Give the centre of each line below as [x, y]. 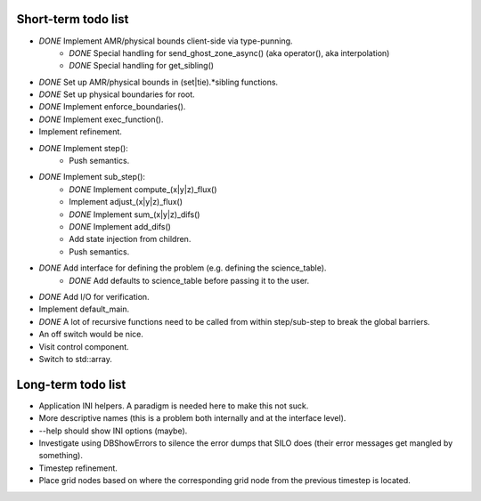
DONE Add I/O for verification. [94, 296]
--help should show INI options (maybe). [113, 431]
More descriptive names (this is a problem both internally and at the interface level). [192, 418]
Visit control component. [84, 346]
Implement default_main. [84, 309]
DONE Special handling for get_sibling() [141, 66]
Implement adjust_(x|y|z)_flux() [126, 202]
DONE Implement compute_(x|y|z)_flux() [143, 189]
